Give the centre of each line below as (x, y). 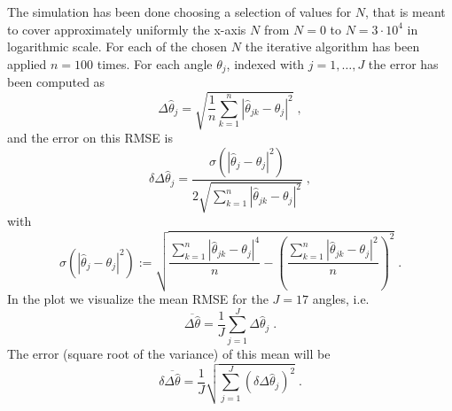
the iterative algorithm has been (332, 47)
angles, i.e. (341, 299)
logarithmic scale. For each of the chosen (117, 47)
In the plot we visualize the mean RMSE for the (138, 299)
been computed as (56, 82)
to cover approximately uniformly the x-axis (127, 29)
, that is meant (405, 12)
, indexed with (265, 63)
